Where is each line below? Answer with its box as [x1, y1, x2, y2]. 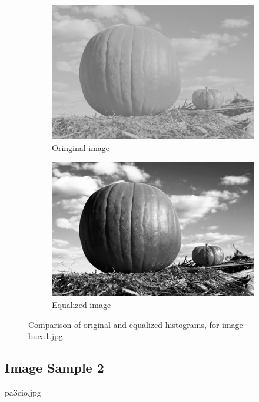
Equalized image [52, 299, 111, 310]
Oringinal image [52, 141, 110, 153]
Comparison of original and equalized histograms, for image [28, 318, 243, 330]
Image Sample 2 [5, 359, 104, 377]
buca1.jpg [28, 330, 63, 342]
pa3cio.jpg [5, 386, 41, 398]
